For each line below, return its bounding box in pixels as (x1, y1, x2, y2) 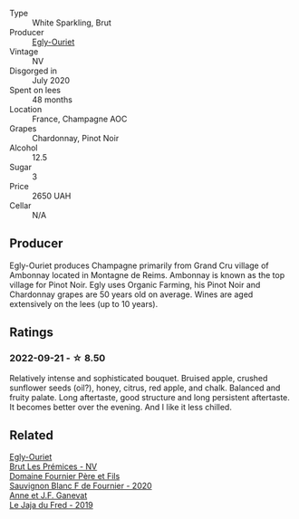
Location (9, 104, 43, 114)
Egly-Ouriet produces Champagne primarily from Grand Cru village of (9, 260, 269, 271)
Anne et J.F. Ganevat (9, 490, 88, 501)
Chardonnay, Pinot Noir (32, 133, 120, 143)
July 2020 (32, 75, 71, 85)
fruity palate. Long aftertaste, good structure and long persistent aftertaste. (9, 391, 290, 402)
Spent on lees (9, 85, 62, 95)
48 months (32, 94, 72, 105)
